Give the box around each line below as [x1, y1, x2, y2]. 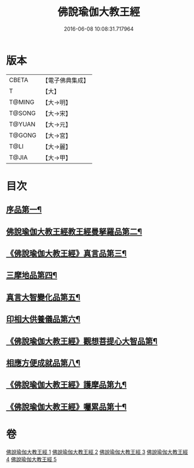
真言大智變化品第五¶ [6, 292, 81, 302]
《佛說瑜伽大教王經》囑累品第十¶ [6, 402, 127, 412]
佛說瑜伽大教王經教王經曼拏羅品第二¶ [6, 227, 142, 237]
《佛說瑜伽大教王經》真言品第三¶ [6, 248, 127, 258]
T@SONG [9, 109, 36, 117]
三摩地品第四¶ [6, 270, 58, 280]
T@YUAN [9, 120, 36, 128]
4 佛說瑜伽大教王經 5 [6, 456, 57, 463]
